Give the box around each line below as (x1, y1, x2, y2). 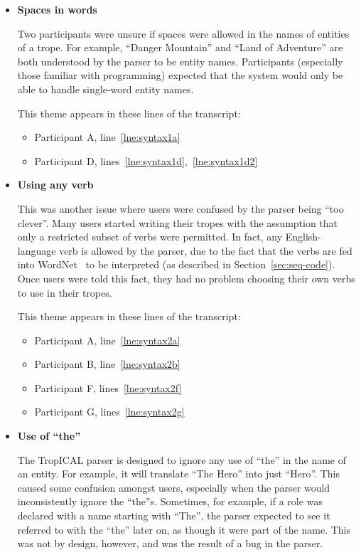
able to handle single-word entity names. (17, 81, 194, 96)
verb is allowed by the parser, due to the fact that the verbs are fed (59, 243, 352, 258)
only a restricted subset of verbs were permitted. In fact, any (17, 229, 283, 244)
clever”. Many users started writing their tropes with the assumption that (17, 215, 338, 230)
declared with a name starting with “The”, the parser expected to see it (17, 508, 330, 523)
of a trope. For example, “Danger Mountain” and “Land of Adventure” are (17, 40, 343, 55)
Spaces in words (17, 2, 97, 16)
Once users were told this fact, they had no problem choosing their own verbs (17, 270, 355, 285)
